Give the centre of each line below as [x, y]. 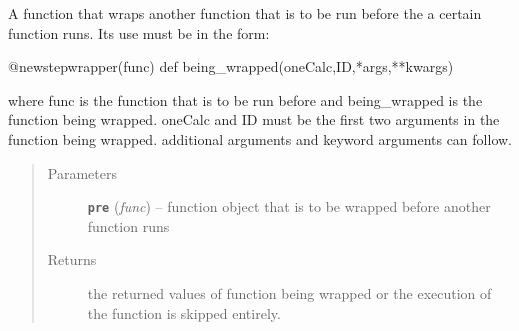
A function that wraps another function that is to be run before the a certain [245, 13]
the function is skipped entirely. [184, 312]
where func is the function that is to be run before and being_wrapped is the [245, 99]
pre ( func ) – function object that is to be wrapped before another [289, 206]
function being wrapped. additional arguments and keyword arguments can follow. [260, 138]
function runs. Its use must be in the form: [139, 32]
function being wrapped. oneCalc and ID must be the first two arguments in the [254, 119]
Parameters [82, 172]
